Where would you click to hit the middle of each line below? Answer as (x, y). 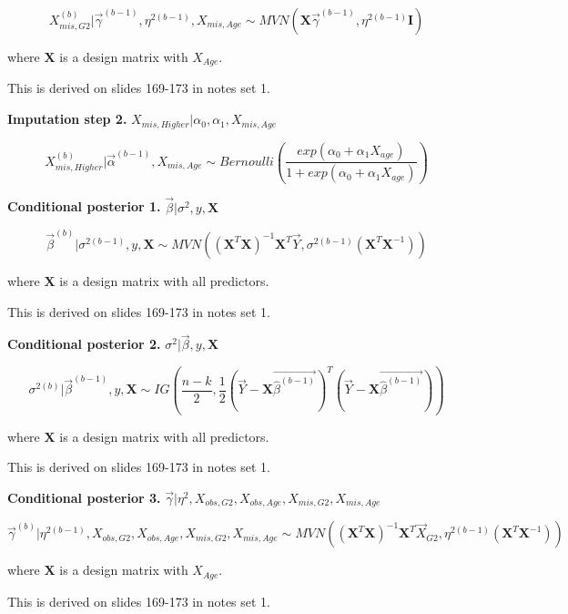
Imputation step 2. (67, 119)
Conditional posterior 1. (84, 206)
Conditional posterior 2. (84, 344)
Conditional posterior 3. (84, 497)
